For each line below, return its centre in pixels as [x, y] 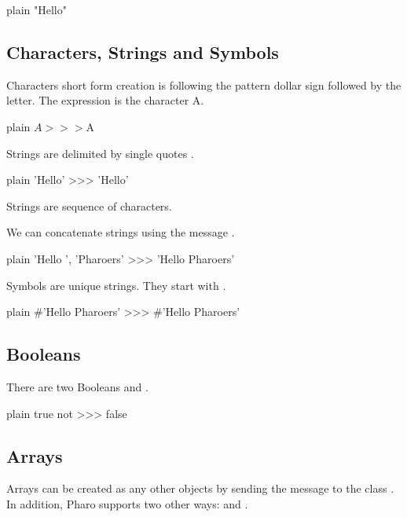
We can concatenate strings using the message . [121, 232]
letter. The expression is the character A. [105, 100]
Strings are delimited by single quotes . [100, 153]
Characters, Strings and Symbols [143, 51]
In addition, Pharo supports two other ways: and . [127, 503]
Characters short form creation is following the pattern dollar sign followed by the [204, 84]
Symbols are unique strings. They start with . [116, 285]
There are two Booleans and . [77, 386]
